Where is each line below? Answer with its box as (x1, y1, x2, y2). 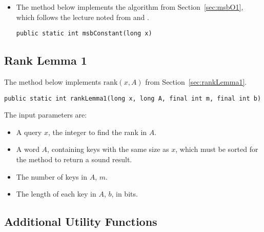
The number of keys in (16, 171, 87, 182)
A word (16, 144, 39, 154)
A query (16, 126, 42, 137)
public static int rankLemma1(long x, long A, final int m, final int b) (4, 94, 261, 102)
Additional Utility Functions (4, 214, 157, 229)
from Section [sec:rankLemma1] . (145, 76, 247, 87)
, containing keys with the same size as (47, 144, 169, 154)
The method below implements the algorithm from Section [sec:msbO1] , (16, 2, 243, 12)
